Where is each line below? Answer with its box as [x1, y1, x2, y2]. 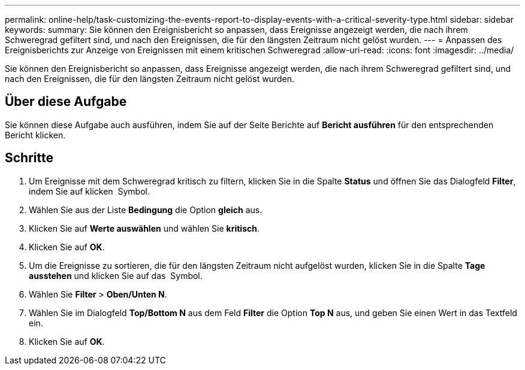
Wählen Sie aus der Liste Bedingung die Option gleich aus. [29, 204, 262, 215]
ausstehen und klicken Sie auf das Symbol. [29, 270, 203, 281]
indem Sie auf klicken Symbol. [29, 186, 150, 196]
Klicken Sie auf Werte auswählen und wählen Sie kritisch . [29, 223, 260, 233]
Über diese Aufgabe [5, 94, 127, 110]
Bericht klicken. [5, 129, 66, 140]
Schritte [5, 150, 53, 166]
